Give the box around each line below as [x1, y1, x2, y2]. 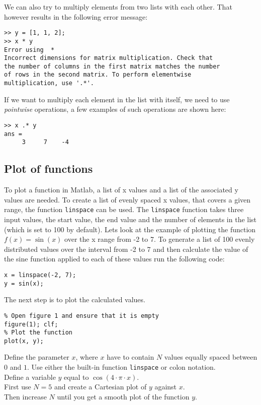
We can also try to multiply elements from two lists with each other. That [4, 2, 232, 12]
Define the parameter [4, 352, 69, 362]
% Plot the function [4, 329, 73, 336]
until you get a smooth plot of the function [57, 391, 190, 401]
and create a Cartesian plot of [54, 381, 147, 392]
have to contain [107, 352, 154, 362]
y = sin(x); [4, 280, 44, 287]
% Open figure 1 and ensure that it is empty [4, 312, 159, 319]
